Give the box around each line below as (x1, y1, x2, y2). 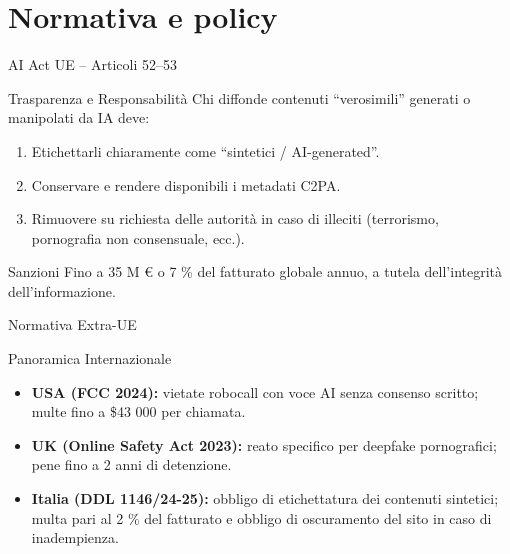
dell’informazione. (8, 280, 116, 301)
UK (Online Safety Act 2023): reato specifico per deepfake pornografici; (31, 434, 497, 455)
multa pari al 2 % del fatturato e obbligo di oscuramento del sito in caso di (31, 507, 492, 528)
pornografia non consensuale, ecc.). (31, 227, 245, 248)
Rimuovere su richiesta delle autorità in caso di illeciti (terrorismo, (31, 208, 439, 229)
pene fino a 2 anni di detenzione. (31, 454, 232, 475)
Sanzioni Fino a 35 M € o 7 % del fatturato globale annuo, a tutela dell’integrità (8, 261, 503, 282)
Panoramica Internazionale (8, 348, 172, 369)
